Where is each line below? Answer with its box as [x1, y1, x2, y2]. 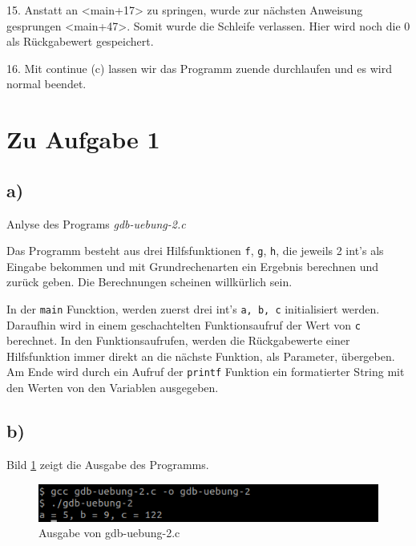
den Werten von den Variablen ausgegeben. [6, 379, 219, 396]
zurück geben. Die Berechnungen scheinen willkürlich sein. [6, 273, 293, 290]
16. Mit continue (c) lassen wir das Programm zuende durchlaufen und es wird [6, 59, 392, 76]
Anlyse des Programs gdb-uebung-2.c [6, 215, 186, 232]
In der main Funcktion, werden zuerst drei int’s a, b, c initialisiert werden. [6, 300, 380, 317]
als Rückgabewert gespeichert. [6, 33, 154, 50]
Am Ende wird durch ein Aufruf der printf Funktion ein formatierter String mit [6, 363, 405, 380]
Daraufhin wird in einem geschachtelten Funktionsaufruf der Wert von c [6, 316, 361, 333]
